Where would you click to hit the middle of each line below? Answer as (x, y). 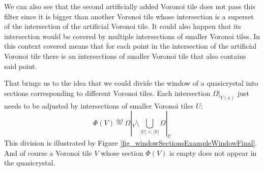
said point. (21, 66)
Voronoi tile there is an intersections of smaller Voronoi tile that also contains (125, 56)
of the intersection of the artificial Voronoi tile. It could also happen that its (123, 26)
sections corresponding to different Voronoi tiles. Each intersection (107, 93)
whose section (122, 152)
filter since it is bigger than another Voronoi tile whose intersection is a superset (129, 16)
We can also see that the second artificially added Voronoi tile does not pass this (130, 6)
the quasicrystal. (30, 163)
